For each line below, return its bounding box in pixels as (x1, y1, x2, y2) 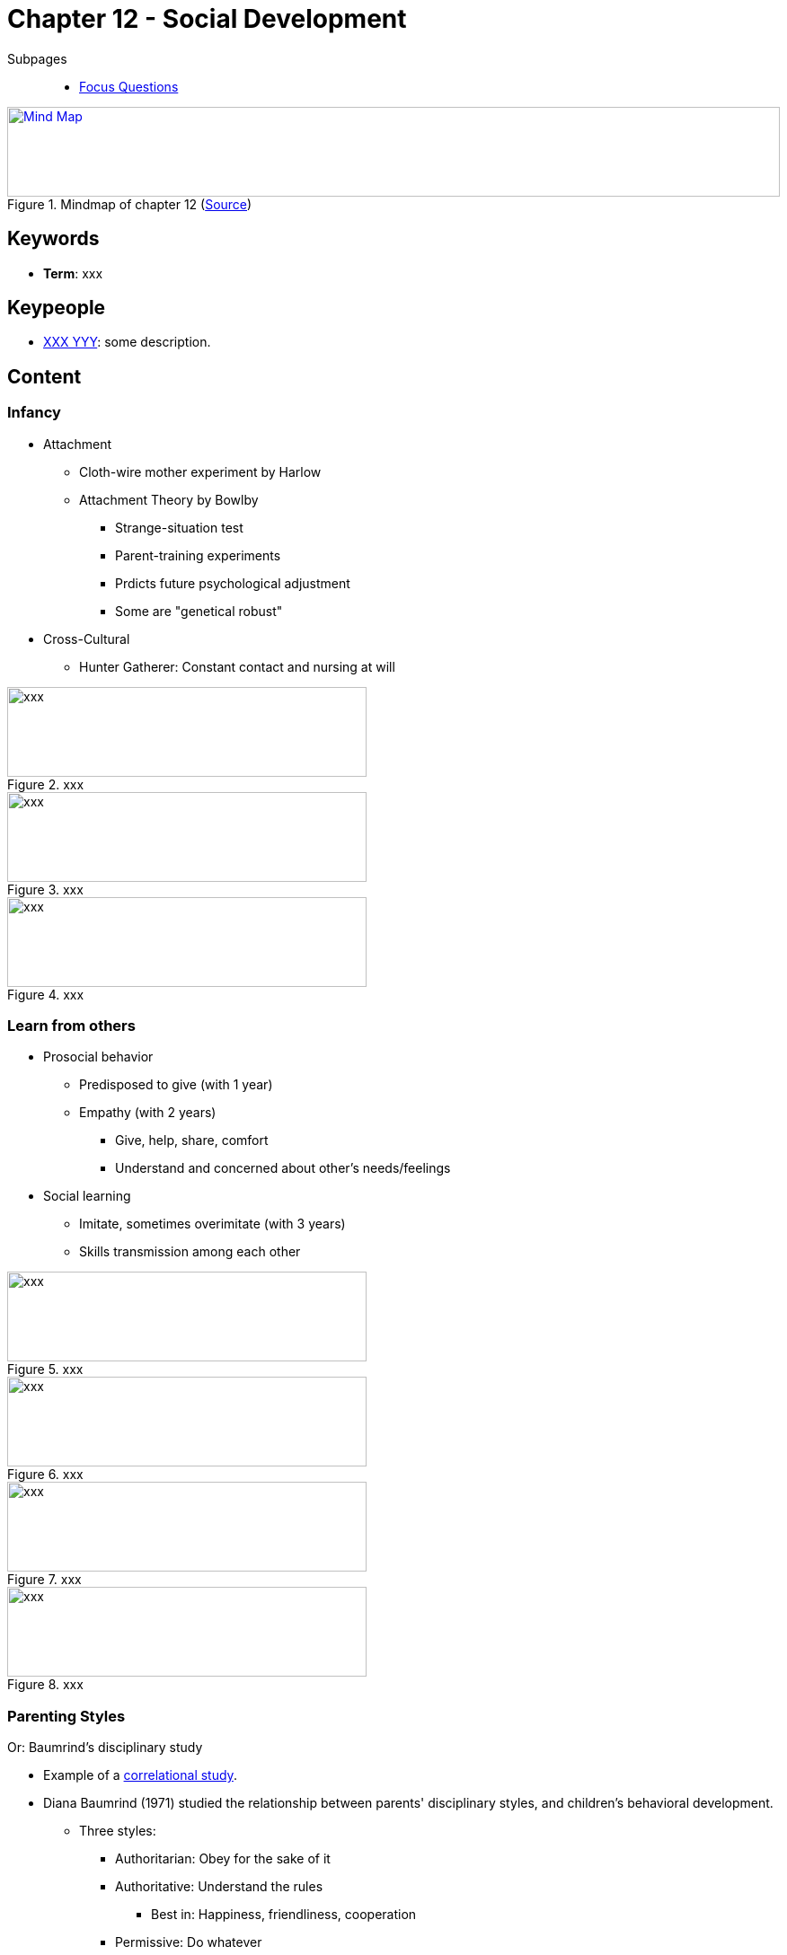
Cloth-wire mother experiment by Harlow (79, 463, 322, 480)
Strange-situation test (115, 519, 243, 535)
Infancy (7, 403, 61, 422)
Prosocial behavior (43, 1049, 154, 1065)
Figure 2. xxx (7, 776, 84, 792)
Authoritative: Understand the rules (115, 1879, 323, 1895)
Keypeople (7, 296, 106, 320)
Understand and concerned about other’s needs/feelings (115, 1160, 451, 1176)
